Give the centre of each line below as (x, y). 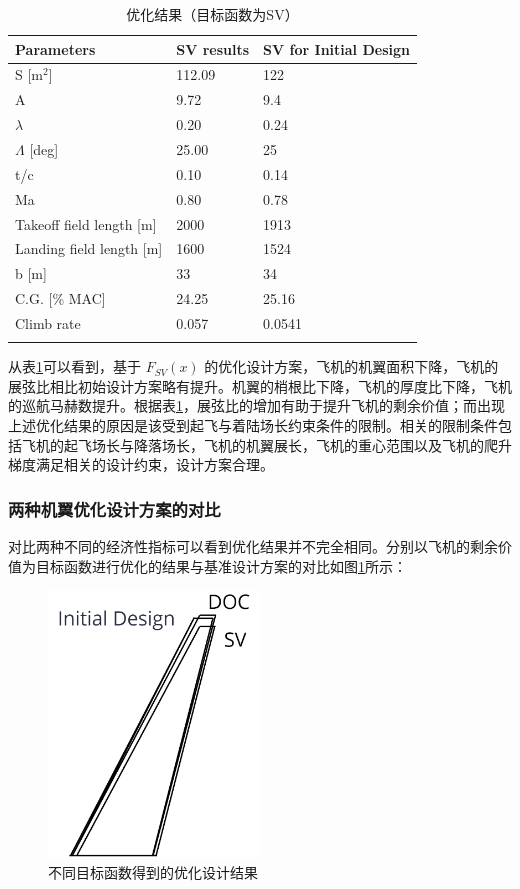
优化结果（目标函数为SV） (212, 14)
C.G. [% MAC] (60, 298)
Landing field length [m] (89, 248)
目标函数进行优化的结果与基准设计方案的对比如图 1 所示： (221, 565)
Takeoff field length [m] (86, 223)
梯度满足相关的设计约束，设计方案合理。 (141, 464)
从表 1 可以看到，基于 (74, 366)
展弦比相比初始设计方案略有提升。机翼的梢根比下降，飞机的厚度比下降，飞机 (260, 385)
